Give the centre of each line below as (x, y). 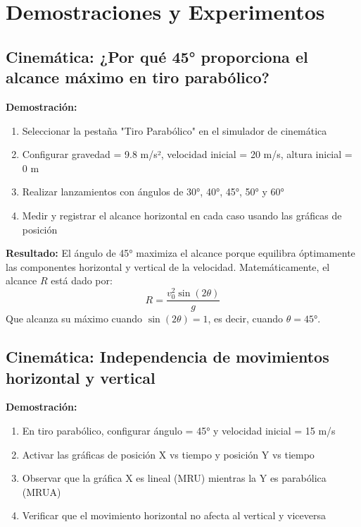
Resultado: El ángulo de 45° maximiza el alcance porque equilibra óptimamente (180, 253)
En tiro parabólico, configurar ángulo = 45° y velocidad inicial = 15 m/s (179, 430)
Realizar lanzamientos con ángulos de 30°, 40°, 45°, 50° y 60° (153, 192)
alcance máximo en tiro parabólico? (138, 77)
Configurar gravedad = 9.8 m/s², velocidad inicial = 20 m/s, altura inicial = (187, 154)
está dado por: (82, 280)
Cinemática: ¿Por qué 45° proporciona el (157, 56)
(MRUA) (42, 491)
